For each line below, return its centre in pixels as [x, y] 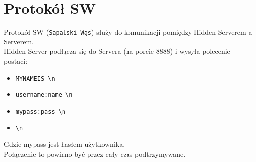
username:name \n [44, 95]
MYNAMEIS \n [35, 78]
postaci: [16, 61]
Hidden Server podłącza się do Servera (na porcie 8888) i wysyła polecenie [117, 51]
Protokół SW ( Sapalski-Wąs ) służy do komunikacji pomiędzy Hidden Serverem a [128, 32]
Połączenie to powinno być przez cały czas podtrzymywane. [95, 153]
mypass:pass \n [41, 111]
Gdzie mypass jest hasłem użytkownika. [64, 144]
